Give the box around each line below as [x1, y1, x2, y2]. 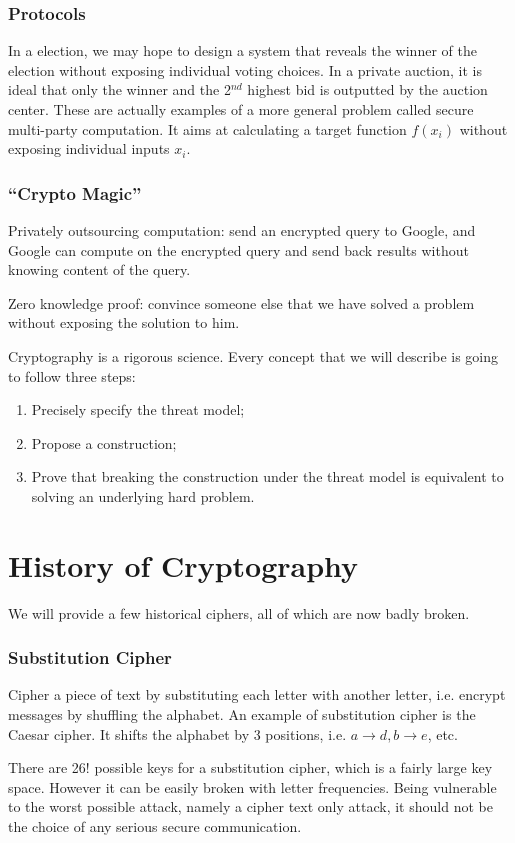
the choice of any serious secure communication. [8, 816, 302, 837]
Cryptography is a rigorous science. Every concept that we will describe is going [8, 345, 499, 366]
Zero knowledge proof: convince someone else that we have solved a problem [8, 292, 475, 313]
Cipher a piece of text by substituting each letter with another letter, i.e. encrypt [8, 684, 506, 705]
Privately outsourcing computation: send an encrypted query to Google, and [8, 220, 476, 240]
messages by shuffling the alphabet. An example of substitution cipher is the [8, 704, 476, 725]
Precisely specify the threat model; [31, 399, 245, 420]
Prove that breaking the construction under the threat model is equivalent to [31, 466, 504, 487]
